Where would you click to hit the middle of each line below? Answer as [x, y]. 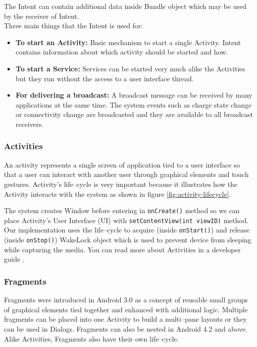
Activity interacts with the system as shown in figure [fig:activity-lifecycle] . [118, 194]
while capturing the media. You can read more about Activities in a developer [123, 249]
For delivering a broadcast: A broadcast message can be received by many [134, 95]
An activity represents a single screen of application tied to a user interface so [122, 164]
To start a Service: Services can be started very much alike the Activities [130, 68]
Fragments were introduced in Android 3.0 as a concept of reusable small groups [126, 300]
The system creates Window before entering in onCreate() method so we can [122, 210]
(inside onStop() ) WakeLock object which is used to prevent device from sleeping [128, 240]
